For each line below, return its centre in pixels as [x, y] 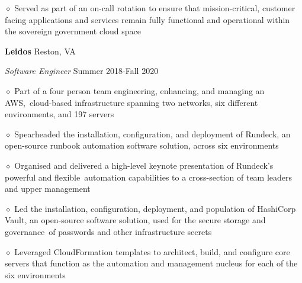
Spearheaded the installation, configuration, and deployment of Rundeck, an [152, 134]
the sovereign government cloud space [73, 31]
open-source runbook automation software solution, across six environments [142, 145]
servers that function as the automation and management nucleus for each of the [151, 263]
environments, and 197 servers [60, 114]
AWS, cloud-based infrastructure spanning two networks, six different [131, 102]
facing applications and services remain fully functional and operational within [147, 19]
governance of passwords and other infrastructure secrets [108, 231]
